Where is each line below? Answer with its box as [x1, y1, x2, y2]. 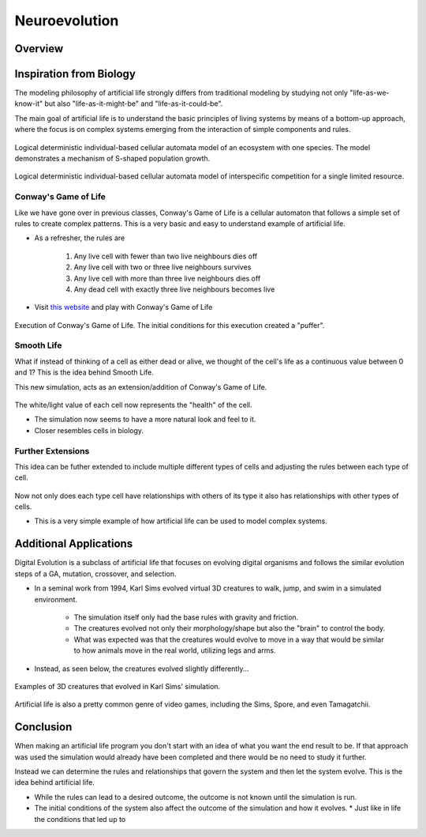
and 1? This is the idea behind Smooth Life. [14, 368, 154, 377]
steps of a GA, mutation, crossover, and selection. [14, 569, 177, 579]
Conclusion [14, 720, 73, 734]
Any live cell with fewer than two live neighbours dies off [73, 251, 258, 261]
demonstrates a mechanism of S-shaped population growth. [14, 154, 211, 164]
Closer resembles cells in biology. [34, 425, 144, 435]
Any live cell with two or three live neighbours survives [73, 262, 252, 272]
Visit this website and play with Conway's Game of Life [34, 303, 213, 312]
